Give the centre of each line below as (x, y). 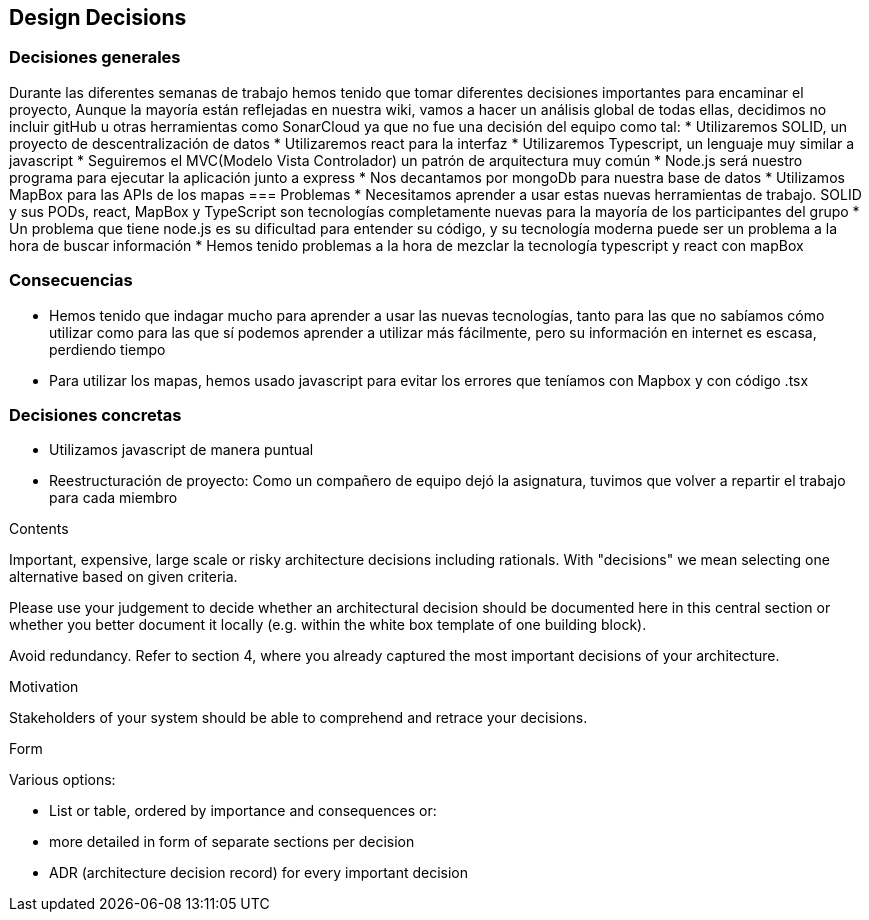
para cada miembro (113, 498)
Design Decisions (98, 17)
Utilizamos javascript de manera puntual (181, 450)
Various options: (62, 780)
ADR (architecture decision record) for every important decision (259, 873)
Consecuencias (71, 280)
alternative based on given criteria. (123, 577)
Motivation (44, 687)
